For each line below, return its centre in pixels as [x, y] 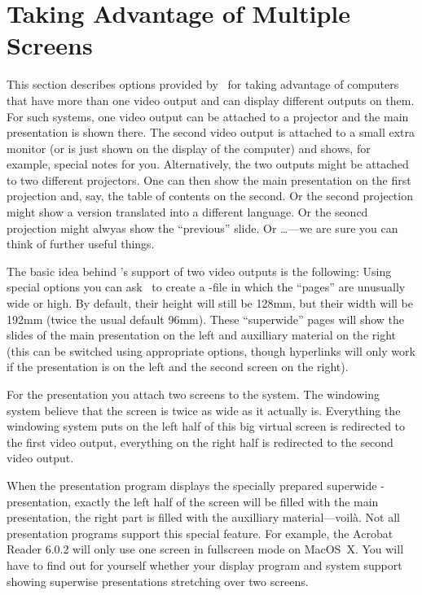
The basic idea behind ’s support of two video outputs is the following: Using [199, 271]
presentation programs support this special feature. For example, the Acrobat [200, 533]
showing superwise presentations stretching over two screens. [158, 581]
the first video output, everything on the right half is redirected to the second [200, 442]
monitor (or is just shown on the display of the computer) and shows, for [189, 148]
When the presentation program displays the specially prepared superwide [192, 485]
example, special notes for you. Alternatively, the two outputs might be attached [208, 164]
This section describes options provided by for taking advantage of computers [203, 84]
